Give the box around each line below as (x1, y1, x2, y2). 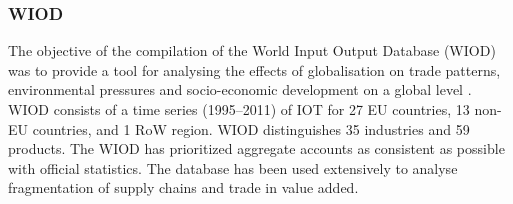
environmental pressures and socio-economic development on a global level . (8, 79, 472, 100)
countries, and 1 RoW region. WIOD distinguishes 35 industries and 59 (32, 118, 470, 139)
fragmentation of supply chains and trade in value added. (8, 177, 359, 198)
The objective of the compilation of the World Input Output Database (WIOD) (8, 40, 496, 61)
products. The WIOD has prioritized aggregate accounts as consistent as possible (8, 138, 505, 159)
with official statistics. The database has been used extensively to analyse (8, 157, 458, 178)
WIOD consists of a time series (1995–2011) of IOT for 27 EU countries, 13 (8, 99, 470, 119)
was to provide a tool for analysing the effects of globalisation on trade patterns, (8, 59, 501, 80)
